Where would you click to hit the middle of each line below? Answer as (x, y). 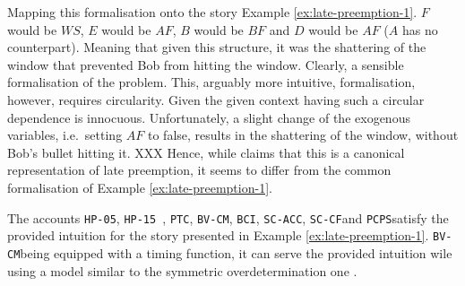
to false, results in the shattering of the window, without (303, 135)
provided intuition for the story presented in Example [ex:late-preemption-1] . (218, 235)
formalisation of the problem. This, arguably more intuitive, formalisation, (211, 82)
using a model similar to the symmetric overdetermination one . (182, 270)
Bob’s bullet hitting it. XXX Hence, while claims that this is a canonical (206, 152)
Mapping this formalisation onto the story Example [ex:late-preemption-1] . (212, 12)
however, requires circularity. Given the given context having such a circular (216, 99)
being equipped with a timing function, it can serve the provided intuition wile (236, 252)
